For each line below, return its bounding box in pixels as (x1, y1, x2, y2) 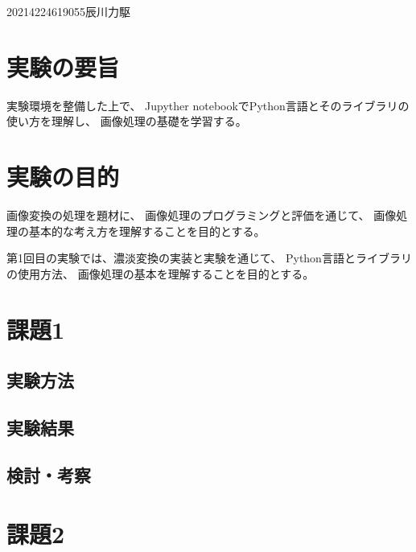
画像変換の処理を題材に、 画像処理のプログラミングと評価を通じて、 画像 (6, 207, 397, 224)
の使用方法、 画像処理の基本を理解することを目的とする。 (6, 265, 315, 282)
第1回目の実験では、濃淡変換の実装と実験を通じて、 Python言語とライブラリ (6, 249, 412, 266)
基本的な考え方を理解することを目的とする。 (28, 222, 266, 239)
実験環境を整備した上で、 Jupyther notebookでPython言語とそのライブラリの (6, 97, 410, 113)
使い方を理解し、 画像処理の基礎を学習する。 (6, 113, 247, 130)
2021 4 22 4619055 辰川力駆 (6, 3, 130, 19)
